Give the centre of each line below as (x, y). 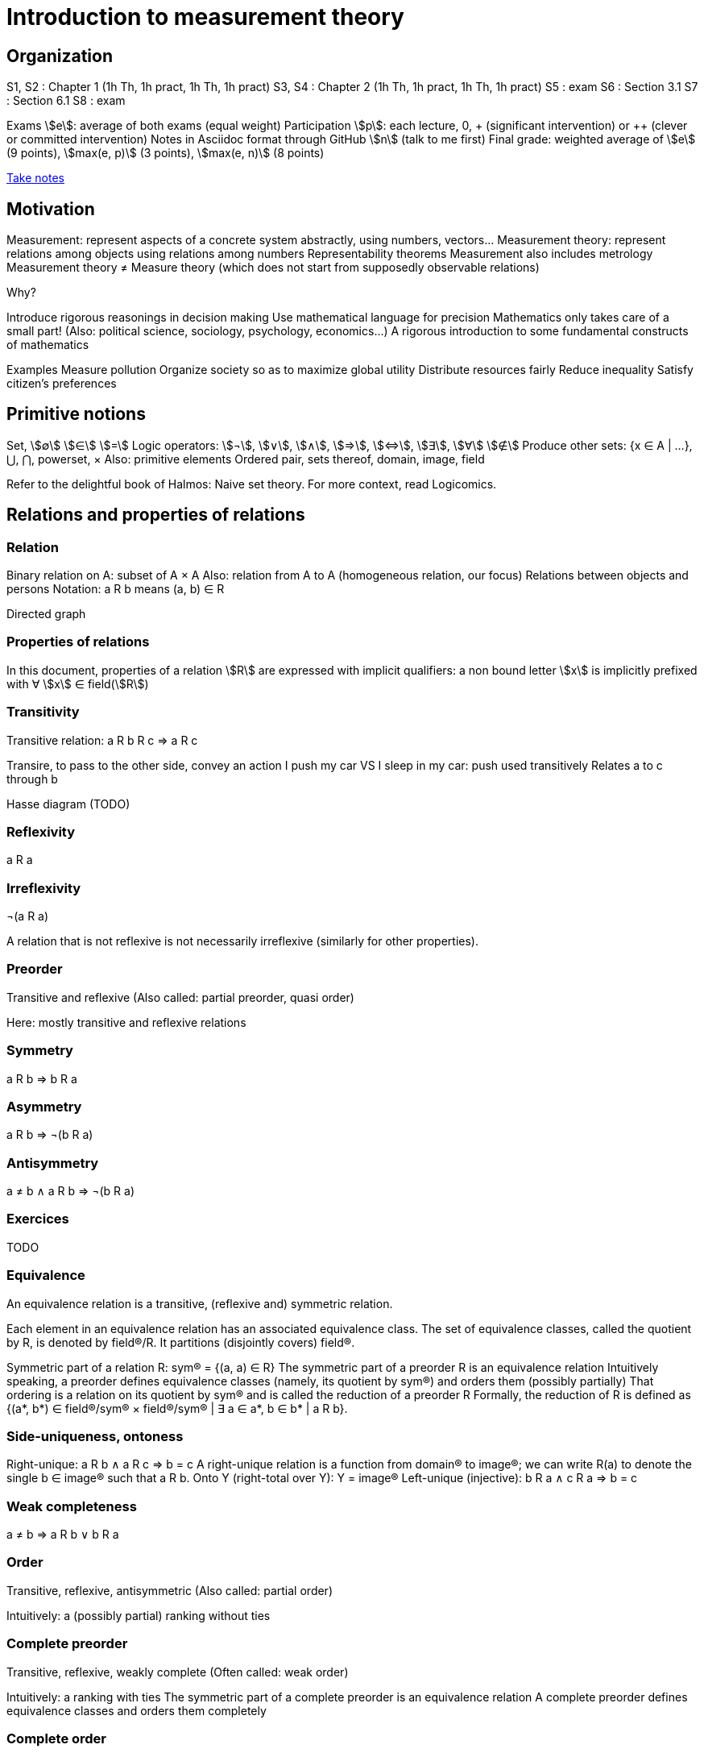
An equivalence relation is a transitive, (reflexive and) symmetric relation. (200, 1303)
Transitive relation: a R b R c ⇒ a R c (102, 740)
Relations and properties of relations (156, 515)
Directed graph (46, 614)
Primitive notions (76, 414)
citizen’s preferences (62, 384)
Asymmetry (44, 1106)
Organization (60, 56)
